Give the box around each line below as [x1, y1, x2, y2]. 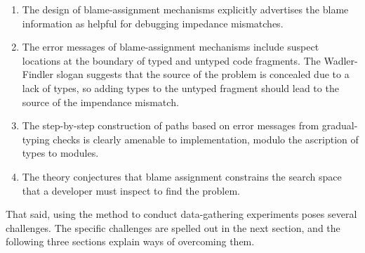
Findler [22, 67, 53, 82]
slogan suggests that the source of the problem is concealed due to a [56, 67, 350, 82]
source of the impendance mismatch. [22, 94, 179, 109]
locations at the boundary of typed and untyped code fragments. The [22, 53, 321, 67]
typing [22, 131, 50, 146]
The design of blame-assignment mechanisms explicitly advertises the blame [22, 2, 349, 16]
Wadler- [324, 53, 358, 67]
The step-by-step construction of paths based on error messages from [22, 118, 319, 133]
